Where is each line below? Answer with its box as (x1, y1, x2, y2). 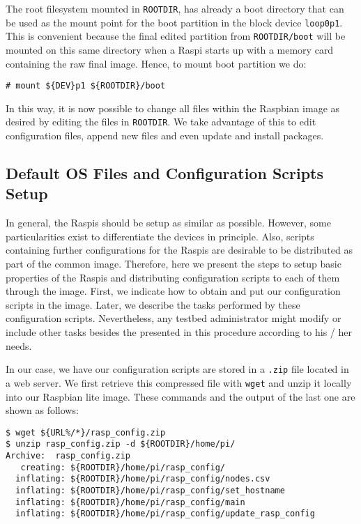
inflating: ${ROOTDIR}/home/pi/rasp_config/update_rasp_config (15, 509, 315, 519)
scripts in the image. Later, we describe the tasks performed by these (6, 297, 300, 311)
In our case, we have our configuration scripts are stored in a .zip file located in (6, 362, 349, 376)
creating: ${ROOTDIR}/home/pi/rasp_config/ (20, 462, 225, 472)
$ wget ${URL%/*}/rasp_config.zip (6, 427, 166, 438)
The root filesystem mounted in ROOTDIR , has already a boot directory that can (6, 1, 344, 15)
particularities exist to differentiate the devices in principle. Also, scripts (6, 229, 314, 243)
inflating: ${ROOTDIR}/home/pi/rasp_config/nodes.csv (15, 474, 270, 484)
